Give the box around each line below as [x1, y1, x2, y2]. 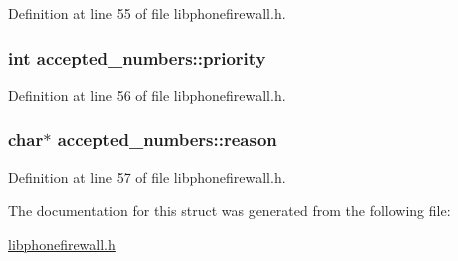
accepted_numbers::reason [57, 127, 277, 152]
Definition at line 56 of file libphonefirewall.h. [8, 84, 286, 105]
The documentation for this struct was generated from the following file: [8, 200, 451, 221]
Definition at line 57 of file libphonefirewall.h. [8, 166, 286, 187]
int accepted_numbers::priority [8, 45, 266, 70]
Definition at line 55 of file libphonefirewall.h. [8, 3, 286, 23]
